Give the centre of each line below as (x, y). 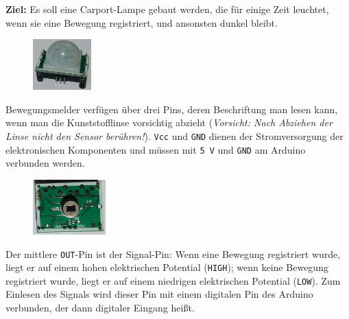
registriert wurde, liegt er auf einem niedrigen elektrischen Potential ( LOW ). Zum (173, 280)
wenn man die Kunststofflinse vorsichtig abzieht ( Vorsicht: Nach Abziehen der (169, 122)
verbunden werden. (45, 163)
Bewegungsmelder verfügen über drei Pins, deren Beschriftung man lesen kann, (172, 109)
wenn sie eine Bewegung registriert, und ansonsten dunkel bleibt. (142, 22)
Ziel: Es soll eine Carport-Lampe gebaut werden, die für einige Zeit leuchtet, (167, 9)
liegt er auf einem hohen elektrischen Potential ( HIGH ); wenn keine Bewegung (167, 267)
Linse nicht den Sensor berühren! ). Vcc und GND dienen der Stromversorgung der (174, 135)
